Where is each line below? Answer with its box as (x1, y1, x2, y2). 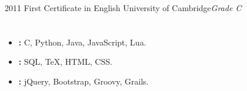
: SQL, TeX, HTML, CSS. (18, 55, 113, 68)
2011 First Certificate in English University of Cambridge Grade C (5, 2, 242, 13)
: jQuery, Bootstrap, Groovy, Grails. (18, 75, 149, 87)
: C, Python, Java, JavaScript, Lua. (18, 36, 147, 48)
